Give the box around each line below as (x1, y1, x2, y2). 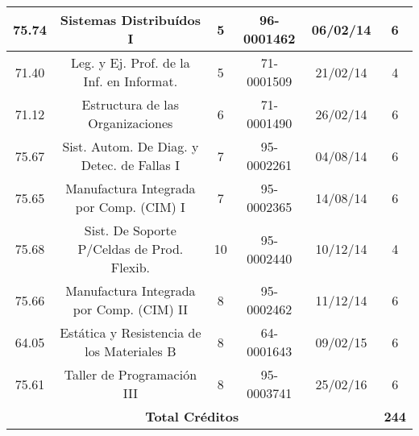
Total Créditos (145, 407, 239, 426)
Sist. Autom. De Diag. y (62, 137, 199, 156)
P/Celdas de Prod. (77, 239, 184, 258)
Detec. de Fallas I (81, 156, 180, 174)
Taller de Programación (64, 365, 197, 384)
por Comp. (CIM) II (73, 300, 188, 318)
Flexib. (110, 258, 150, 276)
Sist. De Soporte (84, 221, 176, 239)
